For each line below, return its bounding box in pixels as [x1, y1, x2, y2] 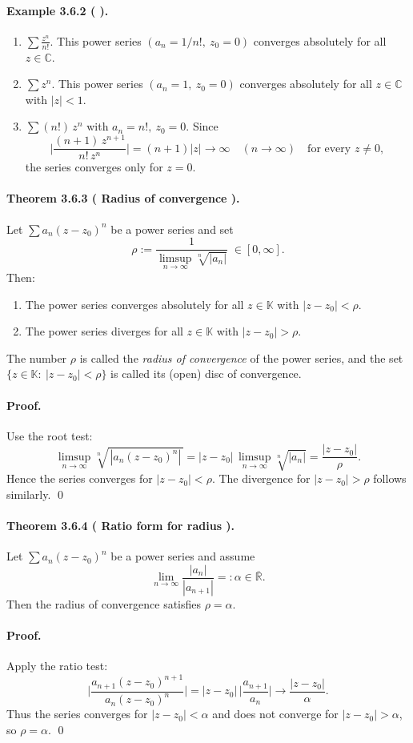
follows [373, 470, 407, 487]
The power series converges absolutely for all [25, 295, 244, 312]
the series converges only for [25, 159, 163, 175]
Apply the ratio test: [6, 657, 108, 674]
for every [307, 143, 351, 155]
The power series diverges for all [25, 323, 183, 339]
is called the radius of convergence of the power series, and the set [79, 349, 403, 366]
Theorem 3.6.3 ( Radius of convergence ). [6, 190, 240, 207]
